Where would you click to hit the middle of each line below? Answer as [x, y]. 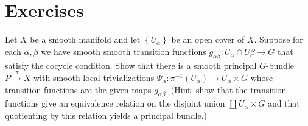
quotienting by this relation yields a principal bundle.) [106, 115]
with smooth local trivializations [94, 77]
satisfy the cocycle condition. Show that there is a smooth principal [131, 65]
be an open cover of [208, 39]
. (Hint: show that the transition [226, 89]
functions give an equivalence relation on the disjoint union [115, 103]
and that [284, 103]
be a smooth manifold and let [85, 39]
